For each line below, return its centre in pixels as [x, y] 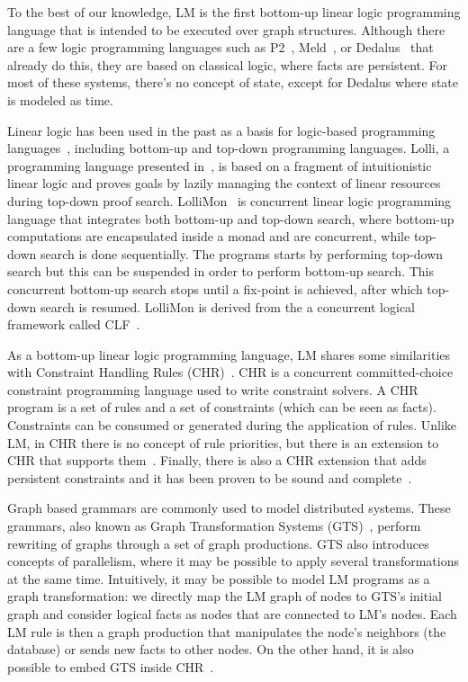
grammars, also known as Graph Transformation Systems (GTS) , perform [214, 526]
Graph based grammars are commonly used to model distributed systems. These [229, 508]
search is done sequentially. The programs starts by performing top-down [242, 253]
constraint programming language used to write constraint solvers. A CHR [213, 389]
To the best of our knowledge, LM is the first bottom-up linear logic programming [234, 12]
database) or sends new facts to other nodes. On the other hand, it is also [211, 649]
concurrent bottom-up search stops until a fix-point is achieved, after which [215, 288]
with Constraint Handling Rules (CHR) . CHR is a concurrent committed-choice [230, 372]
